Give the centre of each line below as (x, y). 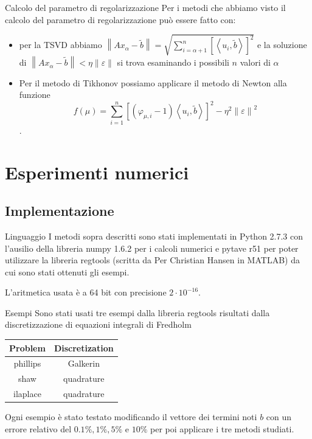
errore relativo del (38, 428)
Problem (27, 347)
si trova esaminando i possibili (173, 62)
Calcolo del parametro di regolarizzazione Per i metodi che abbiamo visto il (145, 7)
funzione (35, 95)
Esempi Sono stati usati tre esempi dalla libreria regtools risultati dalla (137, 312)
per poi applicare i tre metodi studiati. (222, 428)
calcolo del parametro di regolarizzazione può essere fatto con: (120, 19)
